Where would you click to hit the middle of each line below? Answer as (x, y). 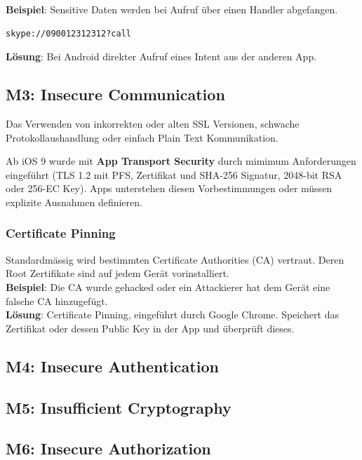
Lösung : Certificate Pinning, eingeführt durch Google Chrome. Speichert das (172, 314)
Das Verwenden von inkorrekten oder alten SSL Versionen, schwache (153, 123)
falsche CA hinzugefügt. (57, 300)
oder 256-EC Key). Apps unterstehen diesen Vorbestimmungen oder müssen (169, 188)
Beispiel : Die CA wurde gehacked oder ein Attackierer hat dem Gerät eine (168, 286)
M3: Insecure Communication (115, 94)
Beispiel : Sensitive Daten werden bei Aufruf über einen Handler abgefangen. (172, 9)
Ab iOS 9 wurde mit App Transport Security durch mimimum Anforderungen (181, 161)
